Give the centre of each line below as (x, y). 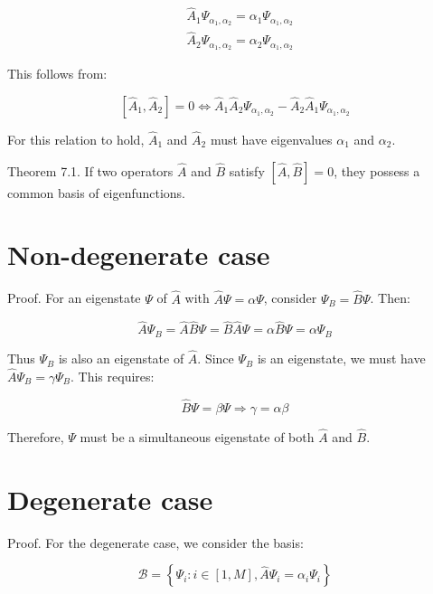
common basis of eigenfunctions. (97, 192)
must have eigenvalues (271, 140)
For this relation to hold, (76, 140)
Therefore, (36, 436)
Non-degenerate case (139, 255)
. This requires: (113, 376)
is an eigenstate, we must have (341, 358)
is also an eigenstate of (121, 358)
